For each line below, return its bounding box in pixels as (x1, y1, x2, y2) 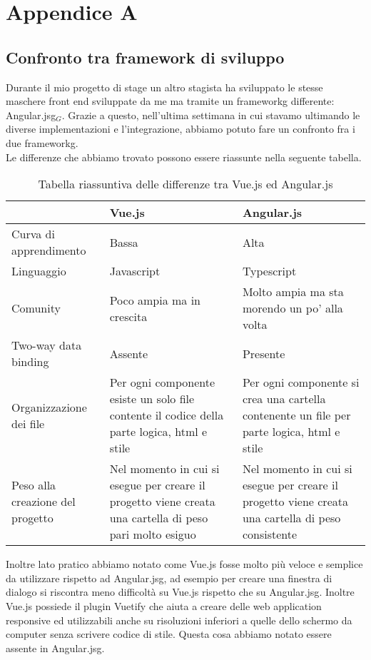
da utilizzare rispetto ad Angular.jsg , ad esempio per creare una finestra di (6, 570, 332, 585)
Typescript (242, 263, 297, 280)
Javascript (109, 263, 161, 280)
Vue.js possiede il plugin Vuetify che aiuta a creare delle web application (6, 598, 322, 613)
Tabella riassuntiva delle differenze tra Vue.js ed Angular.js (38, 176, 333, 193)
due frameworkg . (6, 135, 78, 150)
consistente (242, 526, 298, 543)
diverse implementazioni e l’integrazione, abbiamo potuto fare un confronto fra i (6, 121, 355, 136)
